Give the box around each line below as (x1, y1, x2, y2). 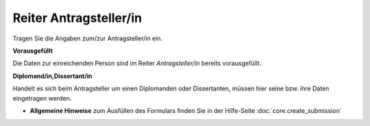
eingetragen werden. (12, 94, 72, 102)
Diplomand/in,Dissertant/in (12, 72, 92, 80)
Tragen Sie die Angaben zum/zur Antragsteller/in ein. (12, 34, 163, 42)
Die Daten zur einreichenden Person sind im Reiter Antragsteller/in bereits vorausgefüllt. (12, 59, 262, 68)
